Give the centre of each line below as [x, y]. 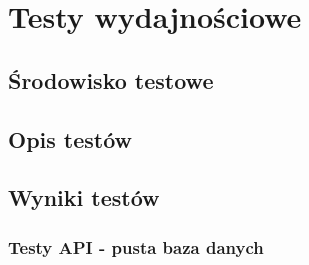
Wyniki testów [84, 197]
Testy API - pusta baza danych [136, 246]
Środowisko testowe [111, 79]
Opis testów [70, 138]
